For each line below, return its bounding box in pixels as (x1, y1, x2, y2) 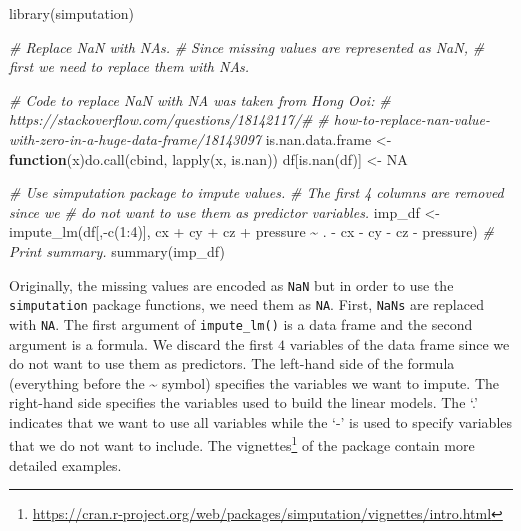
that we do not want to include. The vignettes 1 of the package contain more (9, 432, 475, 456)
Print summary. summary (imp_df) (9, 240, 225, 261)
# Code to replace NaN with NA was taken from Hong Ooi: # (9, 89, 391, 110)
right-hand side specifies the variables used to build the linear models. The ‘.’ (9, 392, 478, 413)
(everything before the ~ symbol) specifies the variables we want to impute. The (9, 372, 499, 393)
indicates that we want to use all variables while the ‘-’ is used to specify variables (9, 411, 513, 432)
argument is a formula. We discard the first (9, 333, 274, 354)
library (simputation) (9, 3, 135, 23)
